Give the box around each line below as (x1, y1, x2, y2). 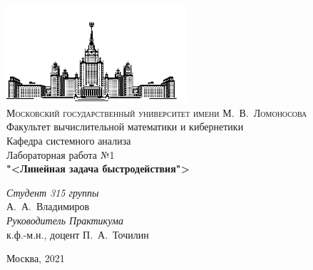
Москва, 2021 (6, 251, 65, 266)
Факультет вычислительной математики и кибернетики (6, 119, 244, 134)
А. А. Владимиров (6, 199, 90, 214)
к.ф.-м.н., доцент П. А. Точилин (6, 227, 149, 242)
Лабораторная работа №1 (6, 147, 115, 162)
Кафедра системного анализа (6, 133, 131, 147)
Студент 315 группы (6, 185, 99, 199)
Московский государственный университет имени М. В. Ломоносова (6, 105, 307, 120)
